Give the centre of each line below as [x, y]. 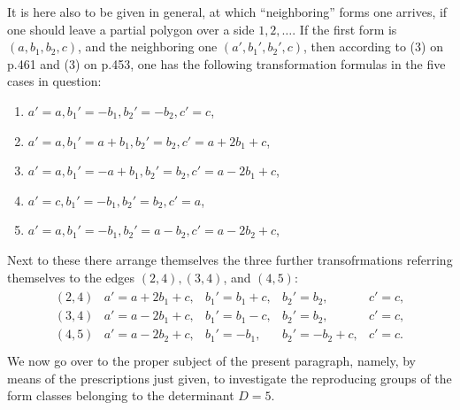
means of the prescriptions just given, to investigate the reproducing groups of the [230, 378]
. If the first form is [345, 29]
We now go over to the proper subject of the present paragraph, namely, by [212, 361]
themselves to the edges [71, 277]
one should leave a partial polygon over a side [131, 29]
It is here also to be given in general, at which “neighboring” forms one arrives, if [227, 12]
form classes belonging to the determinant [121, 395]
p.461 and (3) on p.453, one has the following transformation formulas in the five [226, 63]
